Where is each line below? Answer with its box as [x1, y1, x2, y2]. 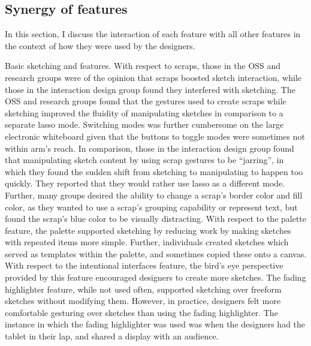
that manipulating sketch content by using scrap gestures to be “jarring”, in [5, 154, 284, 166]
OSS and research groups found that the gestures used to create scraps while [5, 95, 286, 107]
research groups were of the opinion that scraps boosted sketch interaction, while [5, 71, 301, 83]
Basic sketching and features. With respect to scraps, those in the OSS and [5, 59, 281, 72]
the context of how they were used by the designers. [5, 39, 195, 52]
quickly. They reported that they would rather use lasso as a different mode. [5, 177, 285, 189]
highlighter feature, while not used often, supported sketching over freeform [5, 282, 282, 295]
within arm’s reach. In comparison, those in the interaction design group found [5, 142, 294, 154]
